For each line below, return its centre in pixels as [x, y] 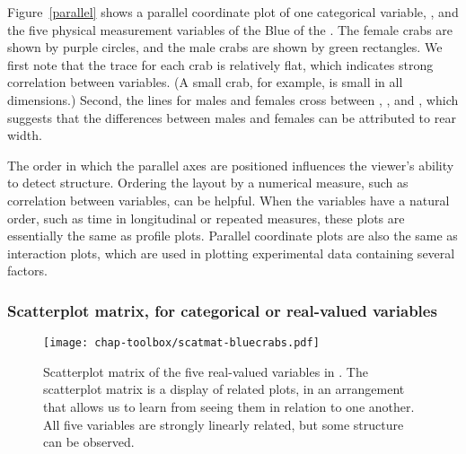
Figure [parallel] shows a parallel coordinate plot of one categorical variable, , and [233, 12]
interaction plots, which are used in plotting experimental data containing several [231, 253]
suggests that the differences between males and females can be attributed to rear [232, 117]
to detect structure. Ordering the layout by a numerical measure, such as [208, 183]
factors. [27, 271]
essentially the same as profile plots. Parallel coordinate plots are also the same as [233, 236]
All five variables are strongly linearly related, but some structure [224, 424]
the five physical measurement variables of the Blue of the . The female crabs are [230, 29]
